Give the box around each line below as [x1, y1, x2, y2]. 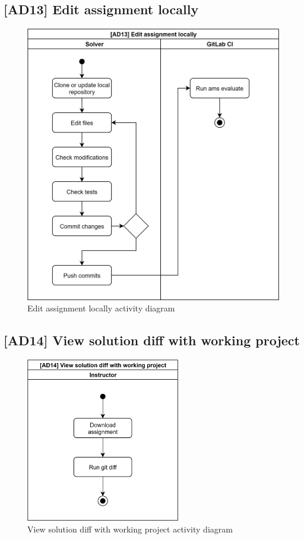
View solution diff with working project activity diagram [27, 522, 233, 535]
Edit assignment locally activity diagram [27, 302, 175, 314]
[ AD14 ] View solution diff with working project [4, 331, 300, 349]
